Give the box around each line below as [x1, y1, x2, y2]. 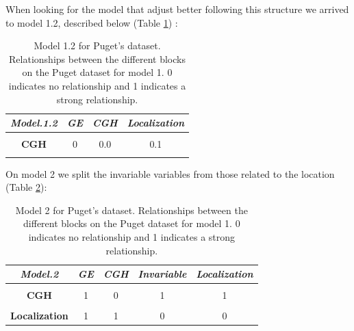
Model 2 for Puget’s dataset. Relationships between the [15, 202, 248, 217]
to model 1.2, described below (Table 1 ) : [5, 15, 178, 29]
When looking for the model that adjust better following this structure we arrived [5, 2, 349, 16]
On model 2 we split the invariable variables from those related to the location [5, 166, 335, 181]
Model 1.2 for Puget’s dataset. [34, 38, 161, 53]
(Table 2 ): [5, 180, 47, 194]
